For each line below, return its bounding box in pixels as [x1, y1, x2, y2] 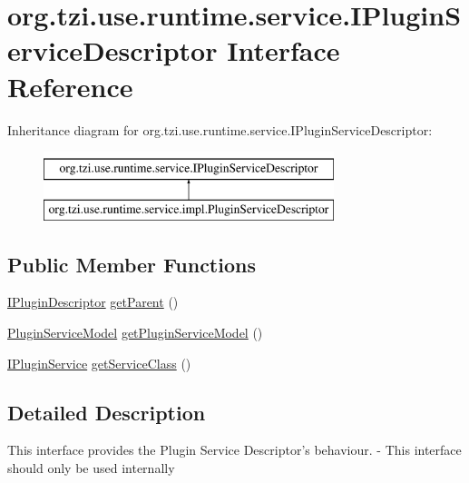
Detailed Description [7, 398, 206, 426]
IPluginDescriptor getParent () [7, 292, 179, 311]
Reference [7, 67, 133, 104]
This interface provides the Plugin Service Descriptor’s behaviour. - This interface [7, 440, 462, 459]
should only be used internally [7, 458, 175, 478]
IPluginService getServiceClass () [7, 353, 191, 372]
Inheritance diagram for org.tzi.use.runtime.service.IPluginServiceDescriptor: [7, 120, 433, 139]
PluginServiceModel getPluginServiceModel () [7, 323, 263, 342]
